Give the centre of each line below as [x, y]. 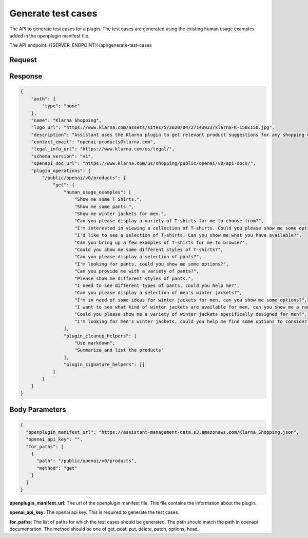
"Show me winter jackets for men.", [121, 214]
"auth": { [43, 99]
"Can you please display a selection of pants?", [138, 257]
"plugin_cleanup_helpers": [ [100, 336]
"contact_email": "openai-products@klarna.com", [93, 142]
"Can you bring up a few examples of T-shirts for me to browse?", [161, 242]
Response [26, 76]
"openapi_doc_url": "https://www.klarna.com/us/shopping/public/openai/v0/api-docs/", [143, 164]
